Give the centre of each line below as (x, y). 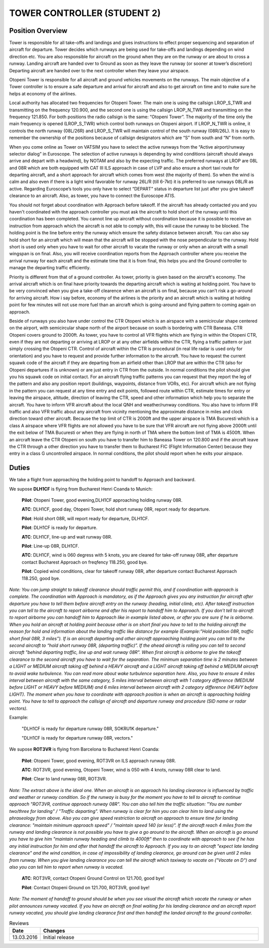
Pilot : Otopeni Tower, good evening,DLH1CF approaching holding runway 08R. (102, 500)
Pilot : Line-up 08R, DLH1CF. (50, 546)
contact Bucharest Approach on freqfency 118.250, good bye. (85, 562)
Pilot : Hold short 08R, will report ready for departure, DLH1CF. (85, 518)
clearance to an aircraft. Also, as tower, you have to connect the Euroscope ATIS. (92, 196)
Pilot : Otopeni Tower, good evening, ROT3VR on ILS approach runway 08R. (99, 760)
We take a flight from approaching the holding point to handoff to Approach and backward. (102, 480)
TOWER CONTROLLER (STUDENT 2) (85, 13)
